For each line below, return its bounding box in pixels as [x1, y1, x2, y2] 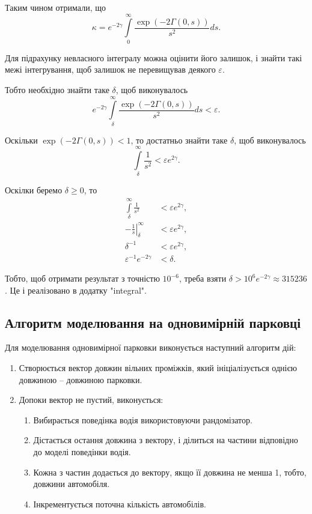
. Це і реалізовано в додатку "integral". [5, 283, 147, 296]
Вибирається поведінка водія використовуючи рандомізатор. [33, 413, 252, 426]
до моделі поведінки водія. [33, 446, 131, 458]
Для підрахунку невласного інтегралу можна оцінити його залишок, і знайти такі [5, 51, 302, 64]
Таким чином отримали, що [5, 1, 106, 13]
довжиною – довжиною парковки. [19, 373, 142, 385]
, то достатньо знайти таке [130, 133, 228, 146]
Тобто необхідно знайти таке [5, 83, 109, 95]
